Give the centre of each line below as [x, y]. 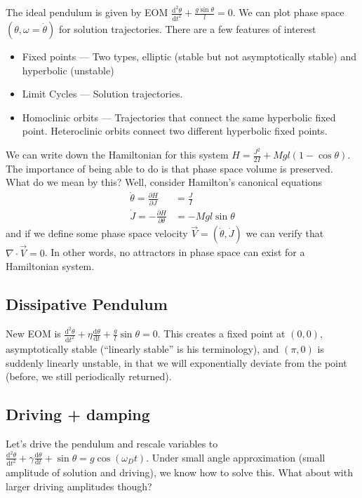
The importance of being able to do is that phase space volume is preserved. [169, 168]
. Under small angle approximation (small [236, 457]
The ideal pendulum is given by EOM [87, 12]
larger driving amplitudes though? [79, 486]
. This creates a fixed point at [221, 334]
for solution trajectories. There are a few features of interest [187, 28]
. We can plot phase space [288, 12]
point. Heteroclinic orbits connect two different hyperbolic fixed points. [175, 131]
